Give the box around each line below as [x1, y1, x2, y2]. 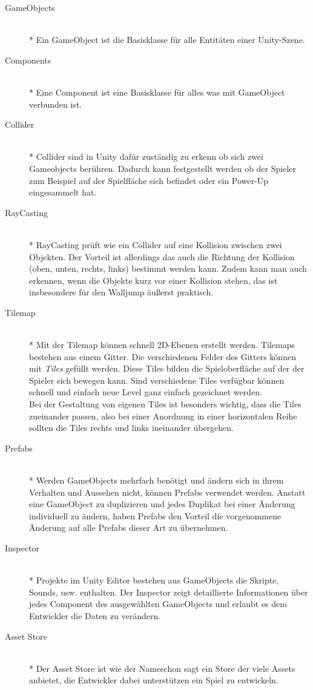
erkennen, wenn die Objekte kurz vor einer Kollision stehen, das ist [29, 274, 278, 286]
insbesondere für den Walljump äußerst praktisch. [29, 286, 214, 298]
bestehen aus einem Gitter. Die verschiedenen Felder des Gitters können [29, 350, 296, 363]
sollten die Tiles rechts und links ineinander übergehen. [29, 421, 234, 434]
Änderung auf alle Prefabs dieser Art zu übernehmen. [29, 521, 228, 534]
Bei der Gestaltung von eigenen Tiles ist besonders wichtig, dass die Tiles [29, 398, 301, 410]
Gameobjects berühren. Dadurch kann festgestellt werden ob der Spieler [29, 162, 296, 174]
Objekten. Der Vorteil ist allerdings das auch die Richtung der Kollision [29, 250, 295, 263]
